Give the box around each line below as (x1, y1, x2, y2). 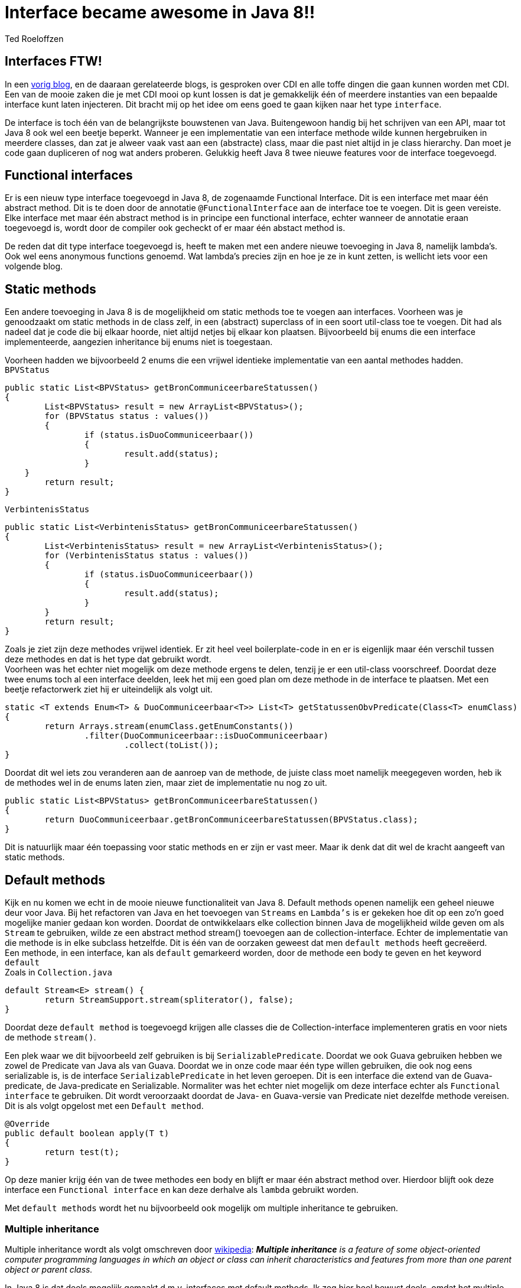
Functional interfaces (5, 168, 133, 183)
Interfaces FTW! (5, 54, 102, 69)
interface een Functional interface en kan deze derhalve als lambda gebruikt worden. (5, 1185, 359, 1195)
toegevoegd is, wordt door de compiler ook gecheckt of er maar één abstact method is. (5, 223, 346, 233)
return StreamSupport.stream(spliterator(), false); (44, 995, 294, 1005)
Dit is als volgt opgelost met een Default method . (5, 1101, 204, 1111)
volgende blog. (5, 261, 63, 272)
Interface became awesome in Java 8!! (5, 2, 315, 22)
